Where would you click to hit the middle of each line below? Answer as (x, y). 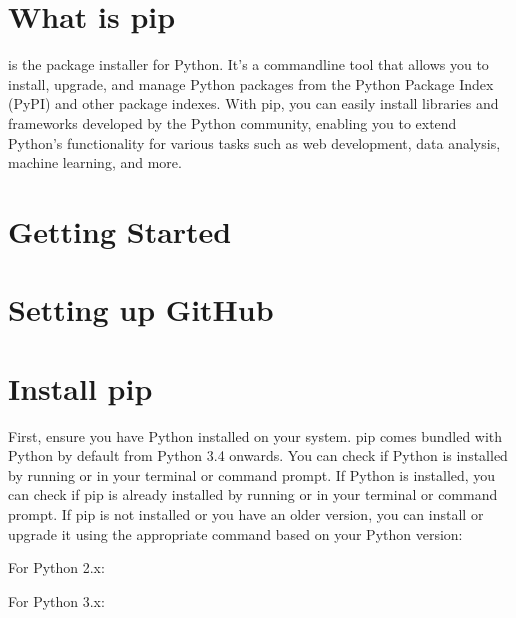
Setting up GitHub (141, 309)
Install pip (80, 387)
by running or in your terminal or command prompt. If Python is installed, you (252, 474)
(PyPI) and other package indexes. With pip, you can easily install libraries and (253, 103)
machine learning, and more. (95, 162)
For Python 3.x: (56, 600)
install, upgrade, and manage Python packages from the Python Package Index (251, 83)
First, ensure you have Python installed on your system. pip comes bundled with (255, 435)
